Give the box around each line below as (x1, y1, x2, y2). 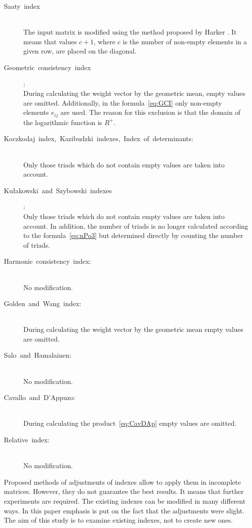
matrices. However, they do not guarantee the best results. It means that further (4, 486, 244, 496)
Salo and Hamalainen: (4, 350, 71, 360)
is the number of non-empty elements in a (122, 36, 247, 46)
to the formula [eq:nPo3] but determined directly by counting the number (23, 230, 243, 240)
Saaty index (4, 1, 40, 11)
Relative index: (4, 435, 50, 445)
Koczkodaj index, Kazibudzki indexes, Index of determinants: (4, 133, 193, 144)
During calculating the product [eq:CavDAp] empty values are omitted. (23, 418, 236, 428)
